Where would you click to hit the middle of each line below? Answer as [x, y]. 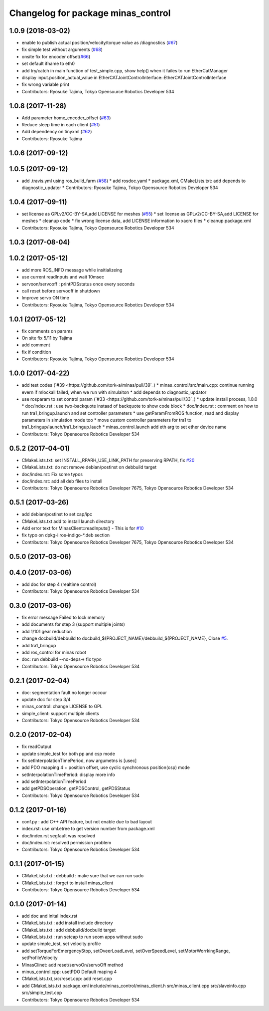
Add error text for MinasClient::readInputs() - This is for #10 [83, 528]
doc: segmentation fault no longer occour [64, 692]
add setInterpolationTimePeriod [54, 781]
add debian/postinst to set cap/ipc [57, 514]
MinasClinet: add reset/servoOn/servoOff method [72, 965]
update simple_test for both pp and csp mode [68, 754]
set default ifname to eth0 [48, 64]
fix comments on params [47, 331]
